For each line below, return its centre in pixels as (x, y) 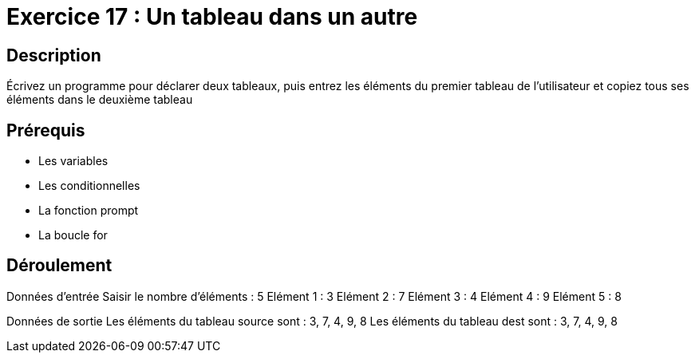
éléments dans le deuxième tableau (100, 100)
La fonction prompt (89, 211)
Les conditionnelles (89, 186)
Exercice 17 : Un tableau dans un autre (212, 17)
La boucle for (73, 235)
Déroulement (59, 266)
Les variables (73, 161)
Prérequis (46, 130)
